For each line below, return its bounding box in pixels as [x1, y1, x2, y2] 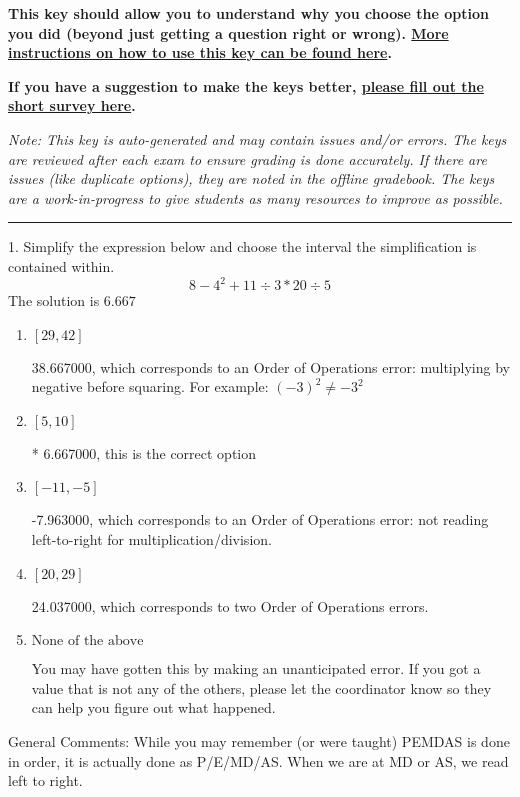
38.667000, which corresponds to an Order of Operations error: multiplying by [31, 356, 510, 377]
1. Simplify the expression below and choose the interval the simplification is [8, 236, 477, 257]
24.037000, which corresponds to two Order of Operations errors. [31, 595, 429, 616]
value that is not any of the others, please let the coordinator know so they [31, 677, 492, 698]
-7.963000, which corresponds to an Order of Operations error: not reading [31, 509, 489, 530]
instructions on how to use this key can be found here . [8, 42, 392, 63]
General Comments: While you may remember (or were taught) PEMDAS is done [8, 730, 510, 751]
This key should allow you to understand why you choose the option [8, 3, 490, 23]
